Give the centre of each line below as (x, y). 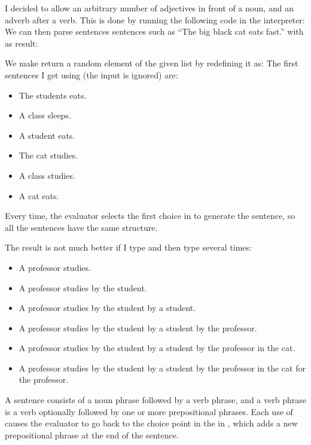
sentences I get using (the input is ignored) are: (92, 74)
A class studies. (47, 175)
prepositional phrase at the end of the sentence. (92, 435)
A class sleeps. (45, 115)
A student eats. (47, 135)
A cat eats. (39, 195)
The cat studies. (48, 155)
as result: (22, 43)
